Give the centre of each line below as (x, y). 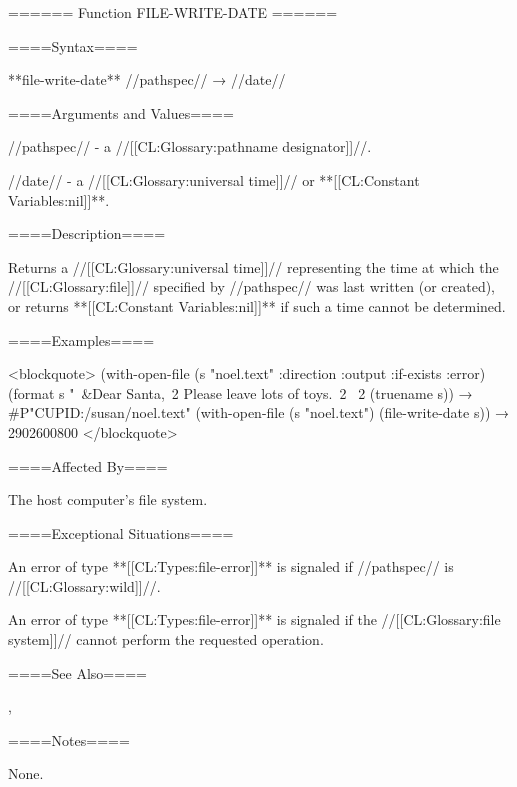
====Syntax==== (73, 45)
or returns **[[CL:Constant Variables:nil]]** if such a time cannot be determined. (257, 305)
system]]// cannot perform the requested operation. (166, 639)
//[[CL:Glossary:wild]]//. (84, 585)
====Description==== (87, 233)
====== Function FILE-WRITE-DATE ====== (173, 12)
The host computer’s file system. (108, 499)
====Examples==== (81, 339)
